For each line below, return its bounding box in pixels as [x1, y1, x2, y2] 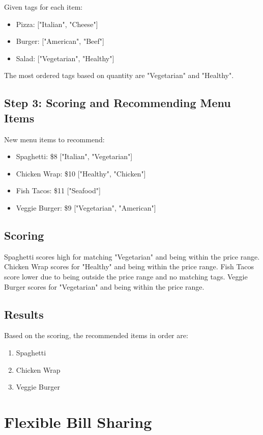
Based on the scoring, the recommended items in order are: [4, 330, 188, 341]
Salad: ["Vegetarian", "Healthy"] [16, 53, 114, 63]
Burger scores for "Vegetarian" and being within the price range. [4, 281, 204, 292]
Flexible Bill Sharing [4, 411, 152, 432]
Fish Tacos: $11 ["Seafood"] [16, 185, 101, 196]
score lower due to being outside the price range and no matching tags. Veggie [4, 271, 248, 282]
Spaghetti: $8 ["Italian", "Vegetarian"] [16, 151, 133, 162]
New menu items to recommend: [4, 134, 105, 144]
